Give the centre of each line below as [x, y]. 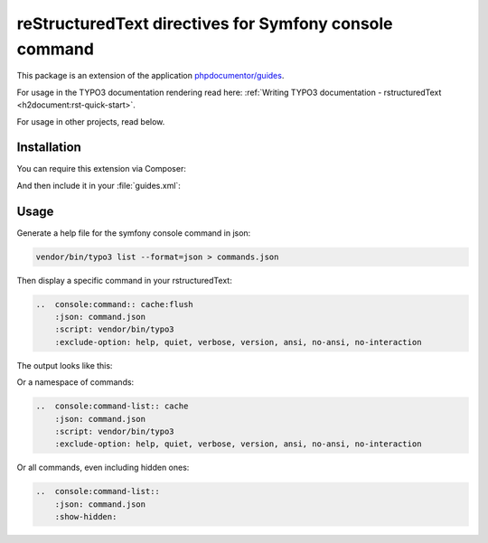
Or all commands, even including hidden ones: [103, 468]
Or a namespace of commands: [75, 382]
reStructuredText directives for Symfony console [205, 23]
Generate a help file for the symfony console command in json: [134, 233]
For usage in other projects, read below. [91, 121]
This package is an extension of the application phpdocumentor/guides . [150, 76]
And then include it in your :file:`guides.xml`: [99, 185]
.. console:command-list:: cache [112, 406]
